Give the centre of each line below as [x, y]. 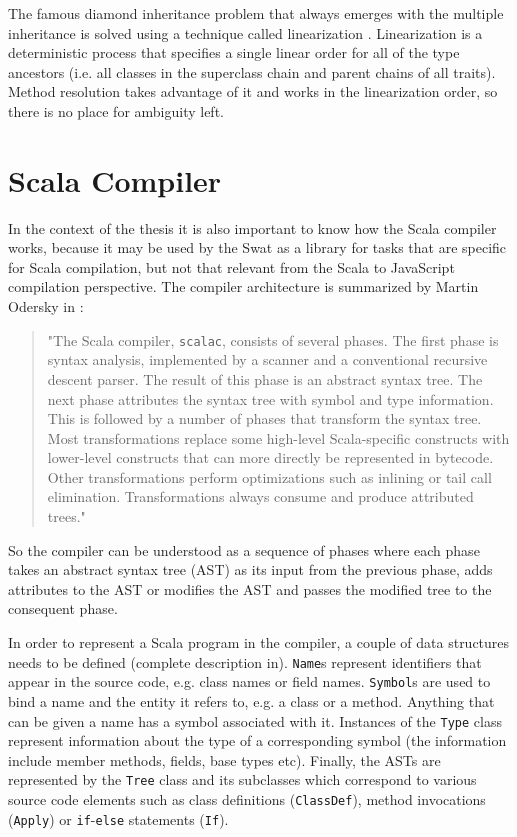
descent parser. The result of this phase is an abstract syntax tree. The [265, 378]
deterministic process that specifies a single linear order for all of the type [234, 52]
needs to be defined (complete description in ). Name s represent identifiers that [245, 661]
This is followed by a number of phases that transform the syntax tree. [264, 418]
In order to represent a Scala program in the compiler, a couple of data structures [259, 642]
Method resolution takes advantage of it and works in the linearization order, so [253, 91]
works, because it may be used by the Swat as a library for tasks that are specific [257, 247]
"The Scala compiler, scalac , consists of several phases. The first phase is [273, 339]
